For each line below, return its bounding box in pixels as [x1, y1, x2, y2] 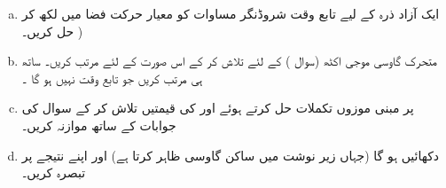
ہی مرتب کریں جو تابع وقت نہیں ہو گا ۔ [21, 68, 203, 87]
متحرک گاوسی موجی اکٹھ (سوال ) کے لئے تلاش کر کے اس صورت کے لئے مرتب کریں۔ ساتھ [21, 51, 437, 70]
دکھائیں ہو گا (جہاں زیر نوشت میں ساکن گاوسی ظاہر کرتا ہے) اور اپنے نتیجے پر [21, 145, 440, 164]
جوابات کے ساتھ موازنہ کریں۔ [21, 115, 176, 134]
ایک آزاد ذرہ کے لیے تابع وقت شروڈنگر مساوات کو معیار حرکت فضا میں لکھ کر [21, 4, 440, 22]
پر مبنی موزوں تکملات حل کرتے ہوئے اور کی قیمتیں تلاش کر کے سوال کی [21, 98, 414, 117]
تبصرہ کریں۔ [21, 163, 86, 182]
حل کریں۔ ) [21, 21, 83, 40]
